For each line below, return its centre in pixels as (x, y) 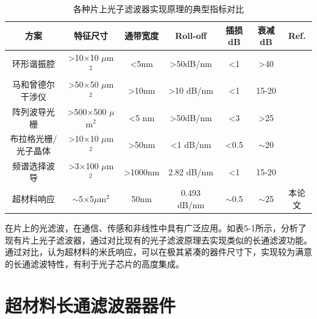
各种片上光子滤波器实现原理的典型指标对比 (158, 9)
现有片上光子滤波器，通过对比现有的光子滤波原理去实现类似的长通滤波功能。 (158, 240)
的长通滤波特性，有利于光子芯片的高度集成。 (94, 263)
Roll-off (191, 36)
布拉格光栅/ (34, 138)
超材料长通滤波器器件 (91, 305)
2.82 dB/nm (191, 171)
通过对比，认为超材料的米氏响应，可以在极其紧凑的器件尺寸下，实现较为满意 (158, 252)
